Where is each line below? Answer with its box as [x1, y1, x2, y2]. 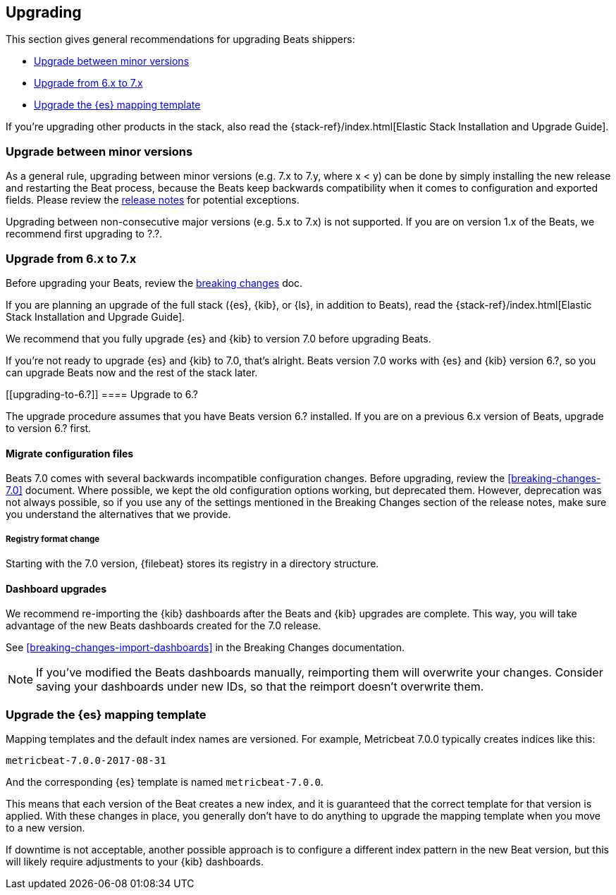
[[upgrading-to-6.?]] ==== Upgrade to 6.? [6, 388, 198, 400]
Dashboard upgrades [6, 582, 107, 595]
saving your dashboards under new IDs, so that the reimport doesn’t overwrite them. [36, 679, 484, 694]
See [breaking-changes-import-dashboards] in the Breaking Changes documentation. [6, 641, 405, 654]
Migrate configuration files [6, 447, 134, 459]
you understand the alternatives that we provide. [6, 508, 231, 521]
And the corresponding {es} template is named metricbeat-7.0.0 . [6, 775, 324, 788]
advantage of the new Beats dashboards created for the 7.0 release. [6, 619, 321, 632]
